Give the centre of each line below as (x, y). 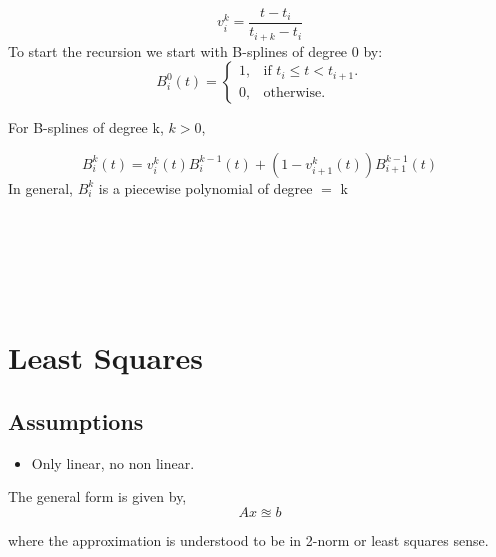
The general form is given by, (97, 496)
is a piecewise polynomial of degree (205, 187)
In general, (40, 187)
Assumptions (76, 420)
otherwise (292, 92)
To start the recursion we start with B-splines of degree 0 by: (195, 50)
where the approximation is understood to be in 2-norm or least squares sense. (248, 539)
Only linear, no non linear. (113, 462)
